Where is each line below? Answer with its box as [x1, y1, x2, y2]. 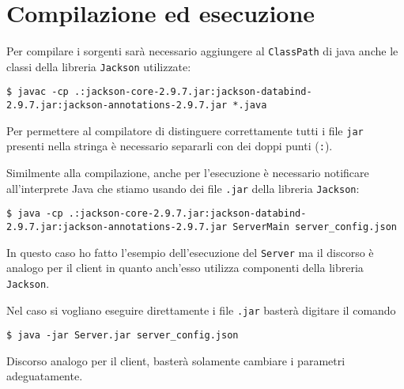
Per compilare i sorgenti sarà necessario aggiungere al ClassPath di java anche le [6, 43, 398, 59]
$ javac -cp [6, 86, 69, 98]
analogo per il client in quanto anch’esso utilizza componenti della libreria [6, 259, 364, 276]
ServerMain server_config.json [232, 221, 397, 232]
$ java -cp [6, 208, 63, 220]
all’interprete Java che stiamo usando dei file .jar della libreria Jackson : [6, 179, 360, 196]
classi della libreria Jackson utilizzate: [6, 58, 191, 74]
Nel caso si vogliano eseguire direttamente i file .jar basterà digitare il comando [6, 301, 396, 318]
